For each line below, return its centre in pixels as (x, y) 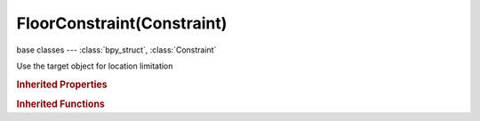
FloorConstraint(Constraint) (122, 23)
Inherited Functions (61, 104)
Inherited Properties (62, 85)
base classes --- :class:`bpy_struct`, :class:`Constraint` (116, 50)
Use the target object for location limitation (95, 66)
